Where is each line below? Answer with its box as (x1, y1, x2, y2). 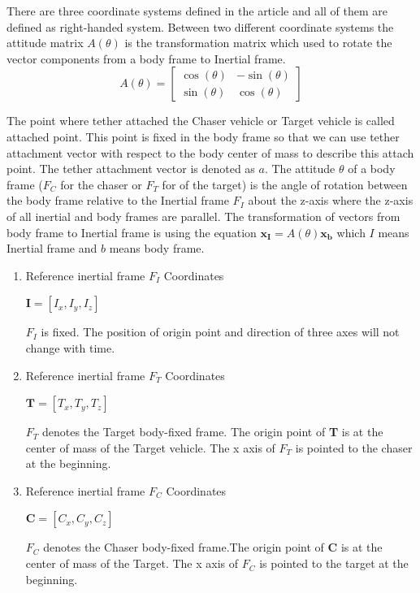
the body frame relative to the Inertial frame (6, 192, 229, 209)
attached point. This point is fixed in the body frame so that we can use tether (6, 128, 400, 145)
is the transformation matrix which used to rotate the (124, 34, 392, 51)
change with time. (25, 339, 115, 356)
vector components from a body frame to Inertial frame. (6, 50, 286, 67)
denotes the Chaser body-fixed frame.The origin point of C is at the (43, 539, 383, 556)
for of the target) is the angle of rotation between (162, 175, 408, 193)
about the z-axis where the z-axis (248, 192, 414, 209)
